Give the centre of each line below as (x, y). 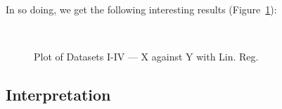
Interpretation (58, 95)
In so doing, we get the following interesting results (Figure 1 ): (141, 9)
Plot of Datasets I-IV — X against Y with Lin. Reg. (146, 57)
